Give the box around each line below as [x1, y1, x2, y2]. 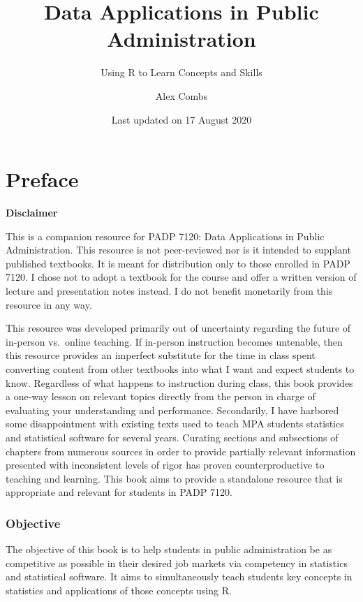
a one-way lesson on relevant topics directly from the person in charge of [6, 389, 316, 404]
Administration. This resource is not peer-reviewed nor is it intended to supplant [6, 242, 351, 257]
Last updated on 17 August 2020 [111, 112, 252, 126]
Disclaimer [6, 205, 58, 220]
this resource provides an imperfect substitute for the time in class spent [6, 348, 316, 362]
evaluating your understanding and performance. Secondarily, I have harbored [6, 402, 339, 417]
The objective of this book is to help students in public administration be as [6, 542, 332, 557]
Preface [6, 165, 79, 193]
